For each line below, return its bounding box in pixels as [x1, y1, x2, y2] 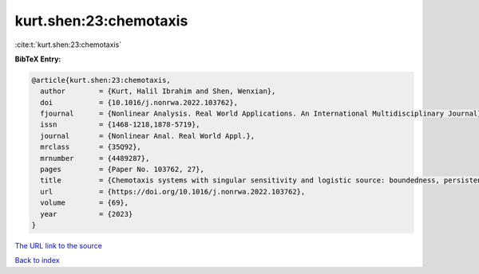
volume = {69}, [40, 198, 129, 207]
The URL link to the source [14, 241, 103, 250]
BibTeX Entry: [14, 54, 61, 64]
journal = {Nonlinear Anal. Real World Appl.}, [40, 131, 255, 140]
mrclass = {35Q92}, [40, 143, 141, 151]
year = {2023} [40, 209, 133, 218]
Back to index [14, 256, 60, 265]
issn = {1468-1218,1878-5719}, [40, 120, 200, 129]
